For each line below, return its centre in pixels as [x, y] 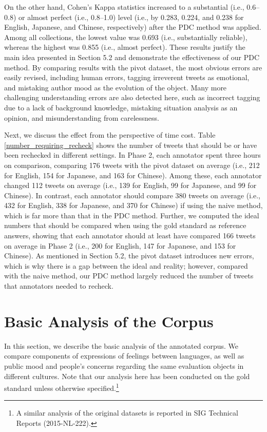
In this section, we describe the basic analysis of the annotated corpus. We [121, 345]
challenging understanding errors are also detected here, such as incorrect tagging [132, 97]
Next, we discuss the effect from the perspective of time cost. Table [110, 135]
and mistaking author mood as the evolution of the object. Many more [116, 87]
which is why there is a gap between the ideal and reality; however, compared [126, 265]
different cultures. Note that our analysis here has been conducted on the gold [127, 376]
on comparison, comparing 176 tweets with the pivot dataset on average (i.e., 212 [132, 165]
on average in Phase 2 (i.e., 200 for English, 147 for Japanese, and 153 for [120, 245]
